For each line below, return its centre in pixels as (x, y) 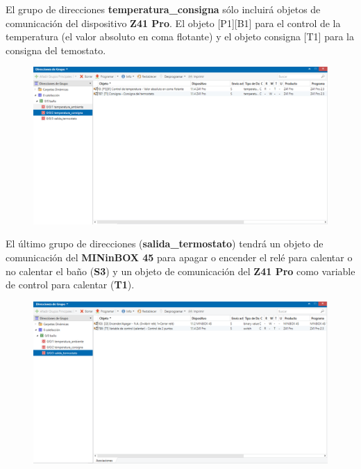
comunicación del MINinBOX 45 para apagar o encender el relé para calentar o (179, 257)
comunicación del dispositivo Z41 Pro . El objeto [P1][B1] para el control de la (173, 23)
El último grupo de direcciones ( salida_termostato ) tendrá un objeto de (165, 244)
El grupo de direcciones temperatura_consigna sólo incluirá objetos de (163, 9)
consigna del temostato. (56, 50)
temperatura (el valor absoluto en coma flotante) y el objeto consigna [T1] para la (180, 36)
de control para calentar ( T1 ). (70, 285)
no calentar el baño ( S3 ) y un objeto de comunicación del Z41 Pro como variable (180, 271)
